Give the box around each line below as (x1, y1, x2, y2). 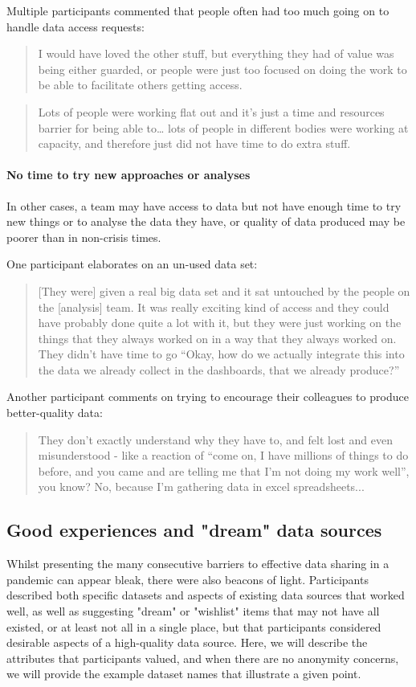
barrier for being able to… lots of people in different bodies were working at (38, 119, 409, 136)
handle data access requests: (6, 18, 145, 35)
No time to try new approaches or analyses (6, 166, 251, 183)
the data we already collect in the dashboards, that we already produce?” (38, 361, 400, 378)
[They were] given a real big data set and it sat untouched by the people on (38, 282, 410, 299)
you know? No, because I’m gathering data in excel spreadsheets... (38, 478, 365, 495)
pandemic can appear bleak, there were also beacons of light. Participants (6, 570, 369, 587)
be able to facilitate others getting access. (38, 76, 243, 93)
